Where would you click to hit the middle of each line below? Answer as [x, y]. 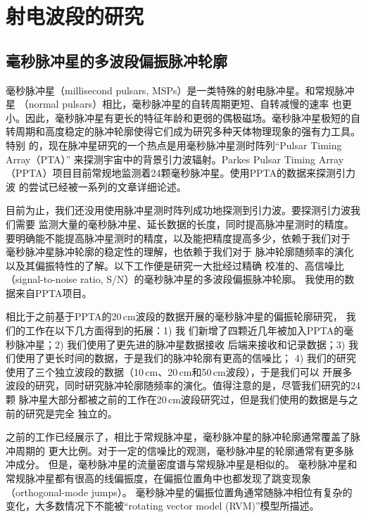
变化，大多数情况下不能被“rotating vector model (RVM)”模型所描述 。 [163, 506]
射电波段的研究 [75, 16]
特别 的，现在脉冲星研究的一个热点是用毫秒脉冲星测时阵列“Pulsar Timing [174, 145]
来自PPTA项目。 [53, 292]
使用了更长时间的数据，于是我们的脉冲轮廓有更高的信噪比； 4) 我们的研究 [185, 358]
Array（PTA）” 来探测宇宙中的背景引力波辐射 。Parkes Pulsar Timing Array [175, 159]
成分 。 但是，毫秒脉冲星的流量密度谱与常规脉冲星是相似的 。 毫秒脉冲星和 [186, 464]
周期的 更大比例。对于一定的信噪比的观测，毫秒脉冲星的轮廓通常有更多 [179, 450]
